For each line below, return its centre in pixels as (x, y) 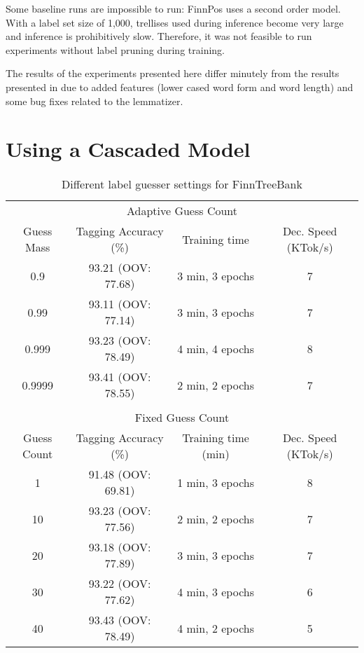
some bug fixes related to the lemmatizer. (94, 101)
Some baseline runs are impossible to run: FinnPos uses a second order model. (173, 8)
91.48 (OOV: (120, 474)
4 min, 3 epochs (216, 591)
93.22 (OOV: (120, 584)
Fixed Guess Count (182, 418)
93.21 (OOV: (120, 268)
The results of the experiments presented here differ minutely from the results (173, 73)
